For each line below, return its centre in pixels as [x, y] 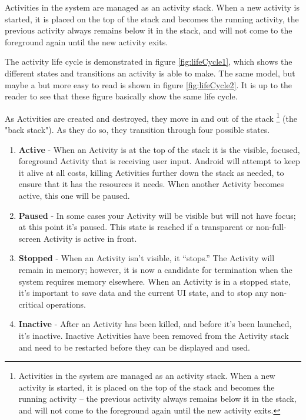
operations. [66, 304]
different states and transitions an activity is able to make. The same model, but [150, 73]
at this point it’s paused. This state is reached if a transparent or [136, 227]
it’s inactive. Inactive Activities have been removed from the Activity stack [154, 335]
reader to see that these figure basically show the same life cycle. [121, 96]
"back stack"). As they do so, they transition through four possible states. [137, 129]
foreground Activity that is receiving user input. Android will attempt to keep [159, 161]
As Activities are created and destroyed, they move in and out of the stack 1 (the [151, 117]
